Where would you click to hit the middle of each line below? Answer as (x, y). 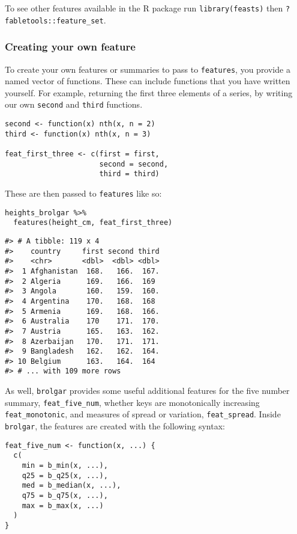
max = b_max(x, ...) (63, 505)
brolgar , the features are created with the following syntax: (115, 426)
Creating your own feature (70, 47)
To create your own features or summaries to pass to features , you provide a (148, 69)
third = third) (129, 174)
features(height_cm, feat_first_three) (93, 223)
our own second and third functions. (74, 104)
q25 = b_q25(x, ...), (65, 475)
